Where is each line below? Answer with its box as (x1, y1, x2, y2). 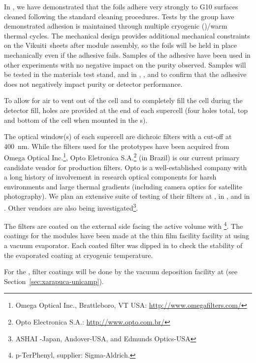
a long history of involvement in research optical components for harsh (4, 172, 217, 182)
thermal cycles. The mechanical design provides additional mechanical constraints (4, 30, 250, 40)
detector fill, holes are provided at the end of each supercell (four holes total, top (4, 105, 248, 115)
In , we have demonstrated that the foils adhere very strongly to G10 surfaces (4, 1, 238, 11)
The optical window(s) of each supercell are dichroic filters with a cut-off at (4, 131, 232, 142)
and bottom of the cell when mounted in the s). (4, 114, 148, 125)
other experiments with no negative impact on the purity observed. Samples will (4, 59, 246, 70)
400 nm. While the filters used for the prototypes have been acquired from (4, 141, 229, 151)
